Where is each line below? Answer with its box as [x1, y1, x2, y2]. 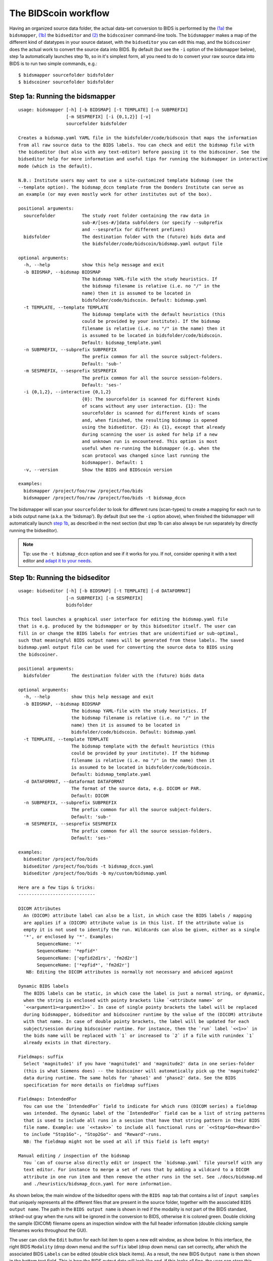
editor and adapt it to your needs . [23, 557, 92, 563]
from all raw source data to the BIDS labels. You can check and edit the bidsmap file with [18, 142, 255, 148]
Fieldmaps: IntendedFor [18, 1096, 77, 1102]
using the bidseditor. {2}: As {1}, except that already [82, 424, 226, 430]
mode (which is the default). [18, 163, 93, 169]
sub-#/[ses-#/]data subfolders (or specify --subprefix [82, 219, 223, 225]
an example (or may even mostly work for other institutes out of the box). [18, 192, 213, 197]
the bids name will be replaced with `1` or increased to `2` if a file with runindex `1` [23, 1033, 255, 1039]
